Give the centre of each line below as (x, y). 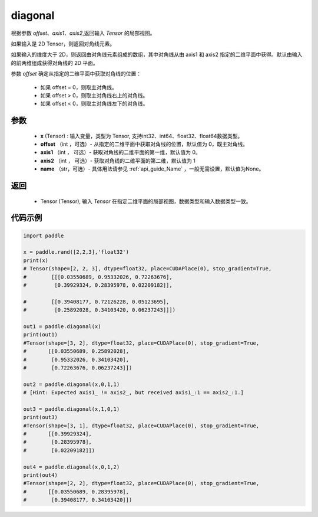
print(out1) (41, 335)
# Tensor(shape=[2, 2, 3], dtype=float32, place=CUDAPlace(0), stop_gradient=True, (148, 269)
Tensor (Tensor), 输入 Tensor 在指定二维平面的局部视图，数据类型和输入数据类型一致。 (146, 201)
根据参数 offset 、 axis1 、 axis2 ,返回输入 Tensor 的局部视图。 (83, 33)
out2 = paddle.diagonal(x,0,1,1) (72, 384)
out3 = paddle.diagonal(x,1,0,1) (72, 409)
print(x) (36, 260)
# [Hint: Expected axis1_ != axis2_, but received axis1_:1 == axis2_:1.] (134, 393)
